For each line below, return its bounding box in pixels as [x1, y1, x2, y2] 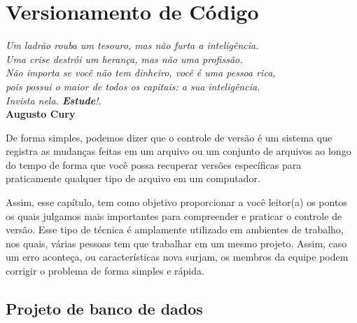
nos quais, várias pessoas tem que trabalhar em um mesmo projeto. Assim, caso [6, 235, 347, 250]
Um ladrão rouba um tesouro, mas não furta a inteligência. [6, 38, 259, 53]
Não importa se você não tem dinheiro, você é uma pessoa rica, [6, 65, 276, 80]
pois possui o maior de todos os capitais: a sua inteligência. [6, 78, 260, 93]
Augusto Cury [6, 106, 76, 121]
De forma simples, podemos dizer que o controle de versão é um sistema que [6, 130, 332, 144]
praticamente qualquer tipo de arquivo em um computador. [6, 171, 260, 186]
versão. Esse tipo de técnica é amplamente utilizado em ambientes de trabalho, [6, 222, 344, 237]
